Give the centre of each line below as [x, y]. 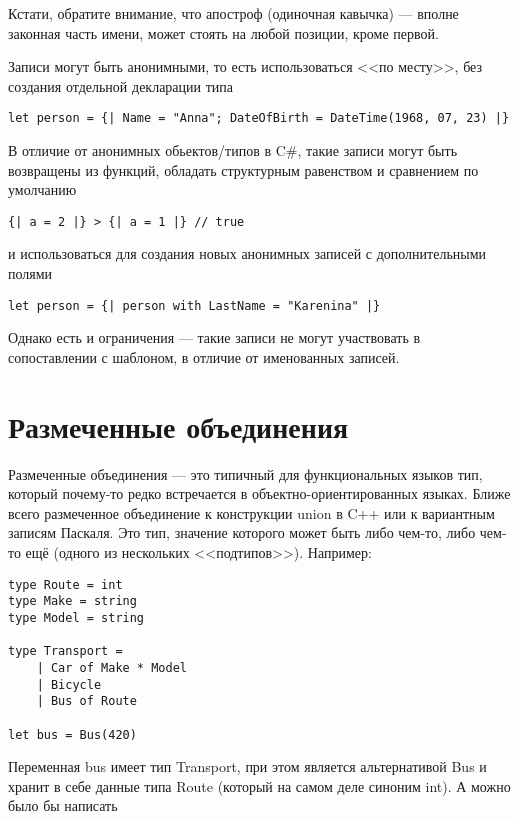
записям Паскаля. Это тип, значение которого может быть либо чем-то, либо [242, 532]
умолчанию [42, 189]
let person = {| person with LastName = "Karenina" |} [194, 305]
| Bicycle [69, 684]
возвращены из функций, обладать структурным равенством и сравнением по [243, 169]
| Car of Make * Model [111, 667]
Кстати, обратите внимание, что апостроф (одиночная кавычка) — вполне [233, 13]
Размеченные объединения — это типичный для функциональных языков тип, [245, 473]
